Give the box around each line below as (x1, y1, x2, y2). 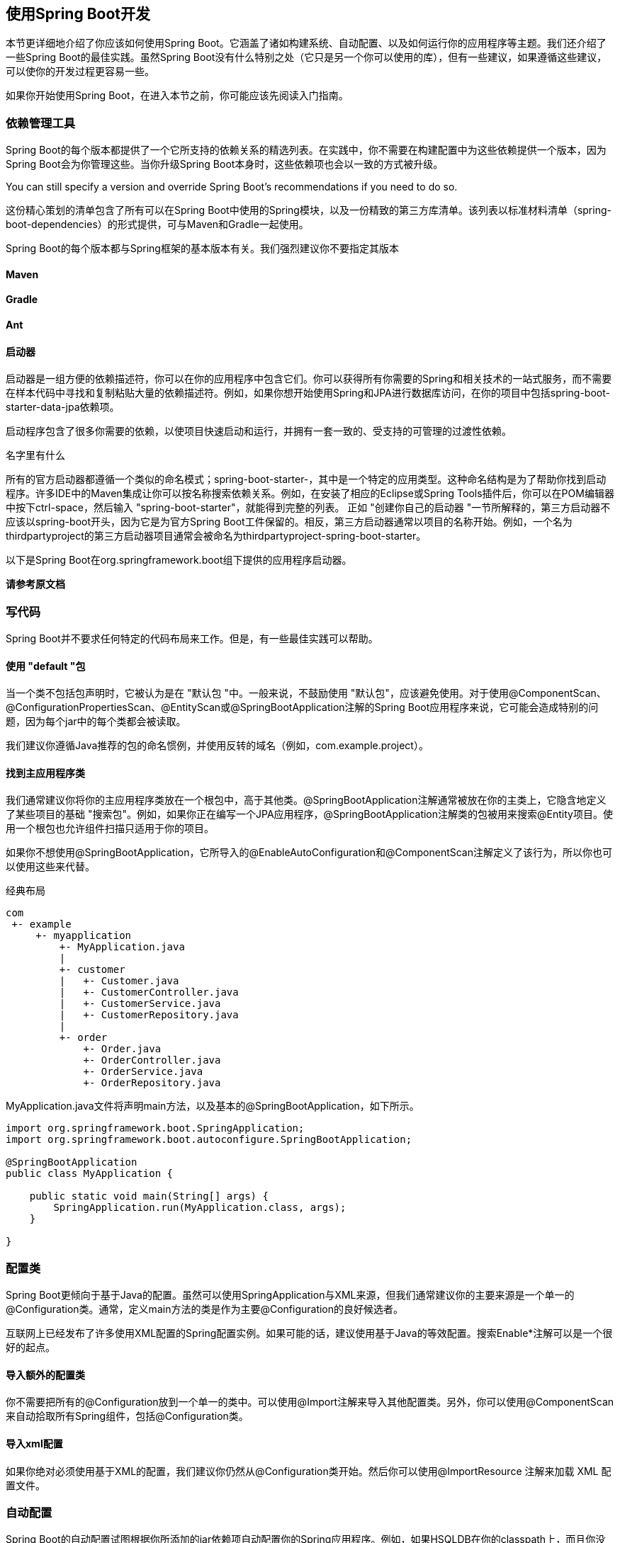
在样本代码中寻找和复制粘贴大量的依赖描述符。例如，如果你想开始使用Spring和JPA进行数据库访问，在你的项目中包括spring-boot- (6, 387, 610, 399)
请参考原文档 (6, 578, 65, 591)
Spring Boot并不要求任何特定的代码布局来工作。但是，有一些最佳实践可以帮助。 (6, 632, 378, 644)
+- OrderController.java (83, 1054, 221, 1066)
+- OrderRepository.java (83, 1077, 221, 1089)
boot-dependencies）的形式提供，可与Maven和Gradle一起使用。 (6, 218, 309, 231)
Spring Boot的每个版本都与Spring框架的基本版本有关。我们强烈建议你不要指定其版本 (6, 242, 399, 255)
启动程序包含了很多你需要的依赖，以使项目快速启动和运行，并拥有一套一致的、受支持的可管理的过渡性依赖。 (6, 425, 512, 438)
